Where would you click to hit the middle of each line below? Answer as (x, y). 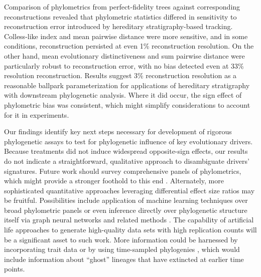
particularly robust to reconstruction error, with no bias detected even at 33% (124, 65)
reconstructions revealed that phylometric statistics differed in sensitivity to (120, 16)
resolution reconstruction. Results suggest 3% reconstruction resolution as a (120, 75)
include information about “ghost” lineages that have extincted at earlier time (124, 259)
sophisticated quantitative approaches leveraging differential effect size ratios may (129, 190)
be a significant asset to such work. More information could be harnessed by (121, 239)
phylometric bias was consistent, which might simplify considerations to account (127, 104)
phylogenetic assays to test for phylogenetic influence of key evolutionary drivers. (128, 141)
